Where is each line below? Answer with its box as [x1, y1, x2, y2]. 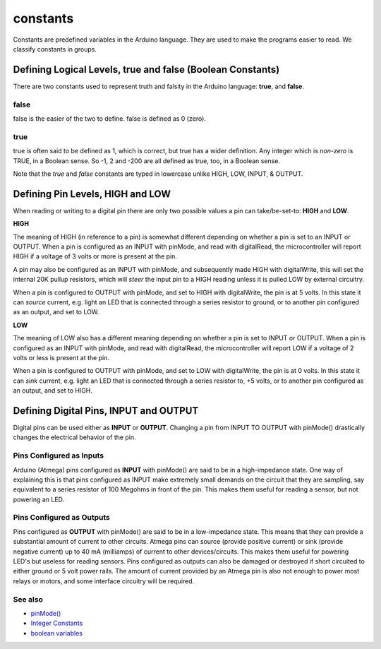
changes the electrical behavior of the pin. [13, 433, 137, 441]
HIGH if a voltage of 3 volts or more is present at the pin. [13, 252, 178, 261]
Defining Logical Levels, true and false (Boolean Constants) [13, 64, 280, 76]
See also [13, 594, 44, 604]
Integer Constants [30, 619, 83, 628]
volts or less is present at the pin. [13, 353, 109, 362]
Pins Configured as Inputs [13, 451, 104, 460]
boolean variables [30, 629, 83, 637]
